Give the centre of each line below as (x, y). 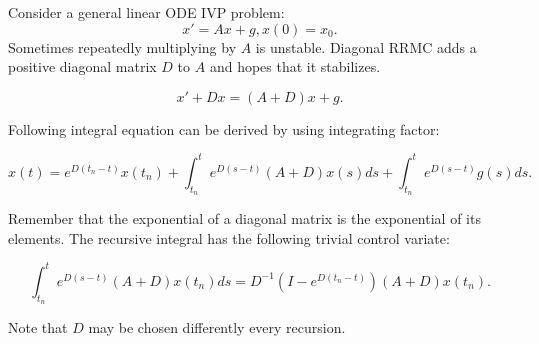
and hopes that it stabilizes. (295, 66)
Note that (38, 326)
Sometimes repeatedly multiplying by (122, 46)
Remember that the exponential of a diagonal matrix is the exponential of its (244, 218)
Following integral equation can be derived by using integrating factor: (224, 128)
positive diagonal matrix (82, 66)
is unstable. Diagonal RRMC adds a (366, 46)
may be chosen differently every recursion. (217, 326)
